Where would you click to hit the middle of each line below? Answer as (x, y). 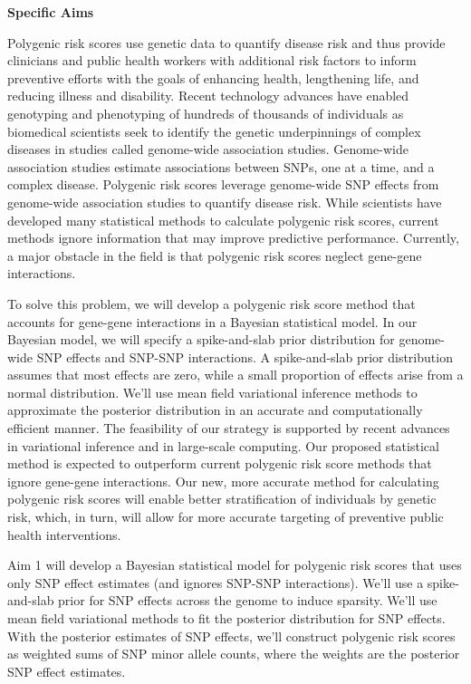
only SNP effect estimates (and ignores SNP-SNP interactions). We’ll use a (216, 582)
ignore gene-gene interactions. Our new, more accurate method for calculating (223, 481)
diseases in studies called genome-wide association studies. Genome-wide (208, 149)
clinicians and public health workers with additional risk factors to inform (212, 60)
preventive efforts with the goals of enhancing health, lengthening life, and (213, 77)
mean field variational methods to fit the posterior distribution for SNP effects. (226, 618)
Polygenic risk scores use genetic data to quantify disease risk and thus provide (226, 42)
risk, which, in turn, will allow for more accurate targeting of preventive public (226, 517)
